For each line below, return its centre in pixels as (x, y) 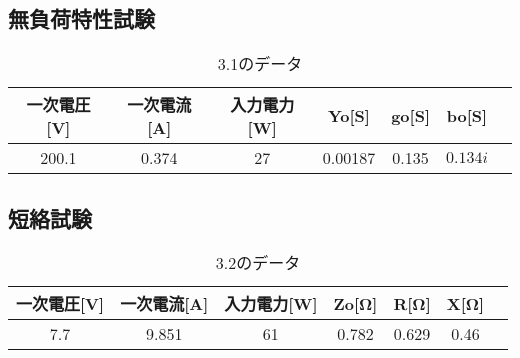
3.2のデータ (258, 263)
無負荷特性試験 (81, 18)
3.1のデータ (260, 64)
